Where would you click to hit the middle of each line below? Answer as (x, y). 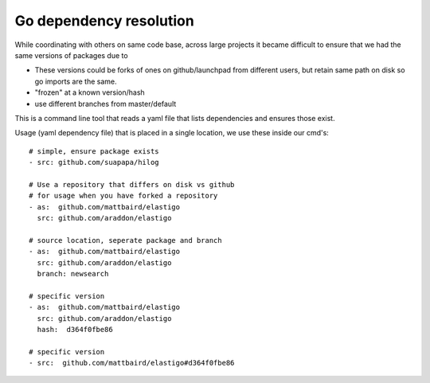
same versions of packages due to (71, 55)
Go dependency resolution (104, 21)
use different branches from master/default (106, 104)
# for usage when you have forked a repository (123, 196)
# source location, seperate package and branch (125, 240)
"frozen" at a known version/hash (90, 92)
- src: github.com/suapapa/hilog (94, 162)
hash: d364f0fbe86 (75, 329)
